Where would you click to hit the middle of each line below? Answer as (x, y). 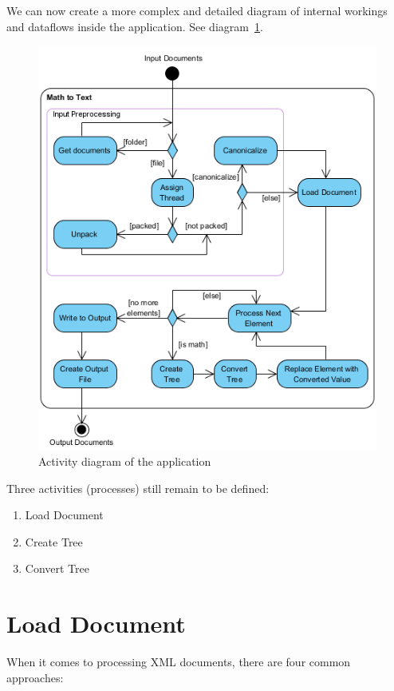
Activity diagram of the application (125, 461)
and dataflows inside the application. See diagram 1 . (135, 26)
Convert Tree (57, 568)
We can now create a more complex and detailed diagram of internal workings (197, 10)
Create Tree (54, 541)
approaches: (35, 677)
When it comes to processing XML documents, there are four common (179, 662)
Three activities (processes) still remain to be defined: (138, 488)
